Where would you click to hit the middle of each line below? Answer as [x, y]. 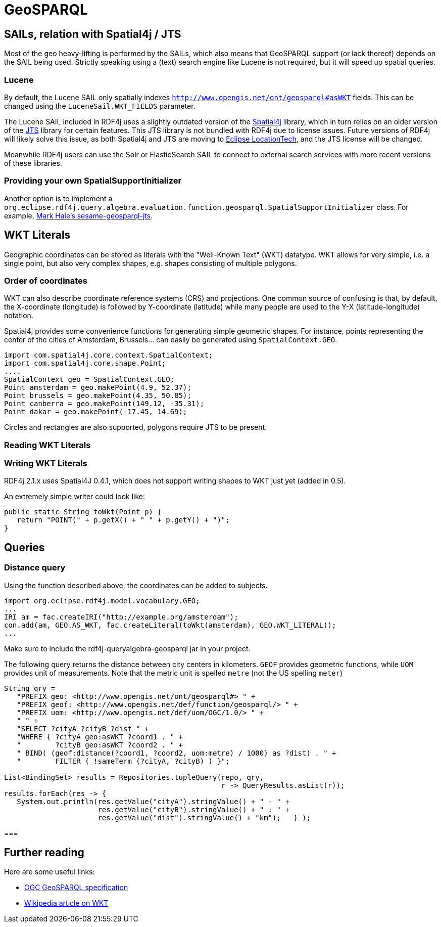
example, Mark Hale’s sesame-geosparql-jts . [79, 215]
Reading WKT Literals [47, 445]
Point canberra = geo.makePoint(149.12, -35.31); [104, 404]
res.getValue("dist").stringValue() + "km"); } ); [204, 818]
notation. [19, 316]
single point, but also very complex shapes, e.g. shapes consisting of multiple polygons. [151, 263]
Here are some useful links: [50, 872]
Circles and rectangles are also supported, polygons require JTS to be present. [136, 427]
